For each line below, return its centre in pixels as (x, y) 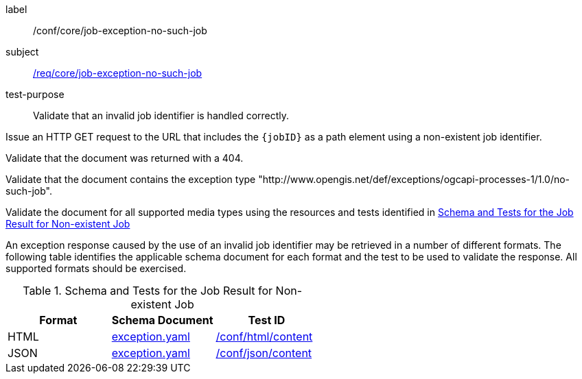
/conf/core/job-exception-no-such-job (120, 30)
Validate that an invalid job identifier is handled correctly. (161, 115)
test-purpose (35, 94)
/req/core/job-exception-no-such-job (118, 73)
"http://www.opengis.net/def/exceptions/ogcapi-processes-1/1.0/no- (414, 179)
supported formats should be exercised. (96, 268)
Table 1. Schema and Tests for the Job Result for (148, 291)
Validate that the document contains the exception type (131, 179)
